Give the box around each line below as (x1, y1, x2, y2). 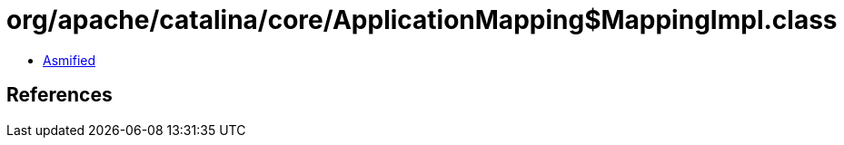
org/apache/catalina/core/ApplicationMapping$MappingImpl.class (6, 5, 838, 35)
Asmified (43, 52, 96, 68)
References (6, 83, 113, 107)
